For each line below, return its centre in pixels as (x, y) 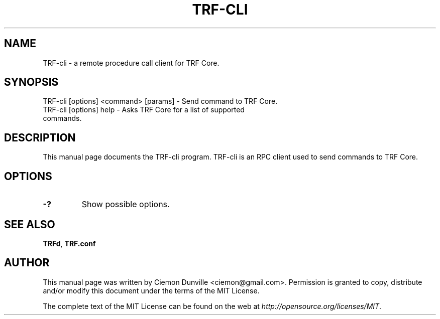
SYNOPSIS (31, 82)
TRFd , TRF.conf (69, 243)
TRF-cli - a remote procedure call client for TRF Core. (131, 63)
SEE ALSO (30, 224)
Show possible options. (126, 204)
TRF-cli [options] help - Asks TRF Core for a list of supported (144, 110)
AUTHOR (27, 263)
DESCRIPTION (40, 137)
